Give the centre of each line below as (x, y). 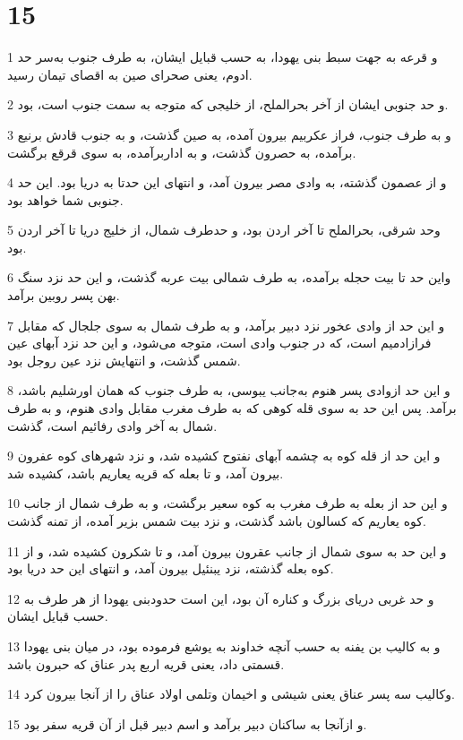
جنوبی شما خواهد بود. (65, 199)
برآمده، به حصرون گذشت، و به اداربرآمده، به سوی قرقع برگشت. (182, 152)
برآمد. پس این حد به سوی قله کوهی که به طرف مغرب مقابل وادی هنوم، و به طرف (232, 408)
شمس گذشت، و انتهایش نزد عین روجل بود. (124, 360)
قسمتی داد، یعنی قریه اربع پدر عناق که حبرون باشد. (146, 663)
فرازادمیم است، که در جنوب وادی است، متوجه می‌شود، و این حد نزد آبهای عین (219, 343)
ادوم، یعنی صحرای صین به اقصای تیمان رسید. (130, 74)
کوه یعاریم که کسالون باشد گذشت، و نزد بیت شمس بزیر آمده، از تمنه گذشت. (217, 521)
